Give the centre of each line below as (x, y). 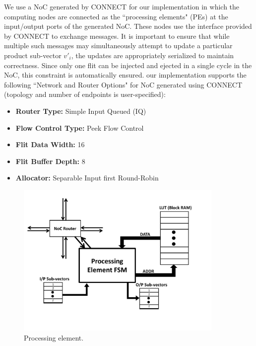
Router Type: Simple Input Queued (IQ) (81, 111)
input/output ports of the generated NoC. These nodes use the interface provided (128, 26)
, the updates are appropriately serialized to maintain (153, 55)
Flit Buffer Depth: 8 (50, 161)
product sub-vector (33, 55)
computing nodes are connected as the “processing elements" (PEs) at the (116, 16)
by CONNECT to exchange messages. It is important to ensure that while (117, 36)
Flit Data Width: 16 (50, 144)
